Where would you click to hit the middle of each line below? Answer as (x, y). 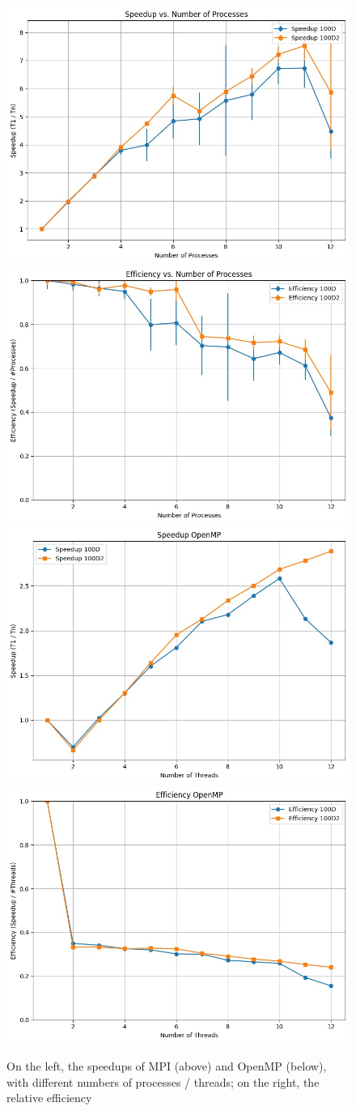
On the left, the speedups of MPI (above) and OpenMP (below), (167, 1066)
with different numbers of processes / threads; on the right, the (163, 1081)
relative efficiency (49, 1098)
